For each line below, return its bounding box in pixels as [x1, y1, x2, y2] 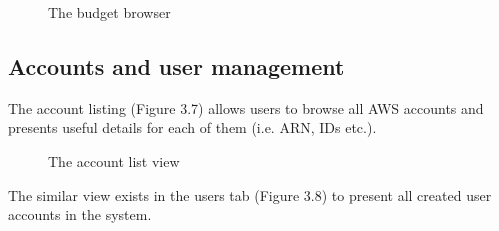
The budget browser [48, 2, 171, 22]
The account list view [48, 150, 180, 171]
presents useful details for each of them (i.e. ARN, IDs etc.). [8, 117, 377, 138]
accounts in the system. [8, 204, 152, 225]
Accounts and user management [8, 50, 345, 81]
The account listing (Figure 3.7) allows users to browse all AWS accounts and [8, 97, 484, 118]
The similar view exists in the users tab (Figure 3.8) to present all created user [8, 184, 492, 205]
